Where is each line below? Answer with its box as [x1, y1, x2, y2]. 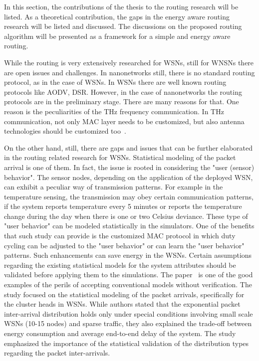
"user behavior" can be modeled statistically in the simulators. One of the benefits [4, 220, 255, 231]
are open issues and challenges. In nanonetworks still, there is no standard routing [4, 67, 255, 77]
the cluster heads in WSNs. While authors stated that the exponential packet [4, 299, 241, 309]
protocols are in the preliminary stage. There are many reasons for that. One [4, 96, 239, 107]
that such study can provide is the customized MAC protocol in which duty [4, 230, 236, 241]
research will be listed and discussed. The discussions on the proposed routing [4, 21, 242, 31]
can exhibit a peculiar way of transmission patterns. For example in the [4, 181, 223, 192]
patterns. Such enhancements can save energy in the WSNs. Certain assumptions [4, 250, 252, 260]
